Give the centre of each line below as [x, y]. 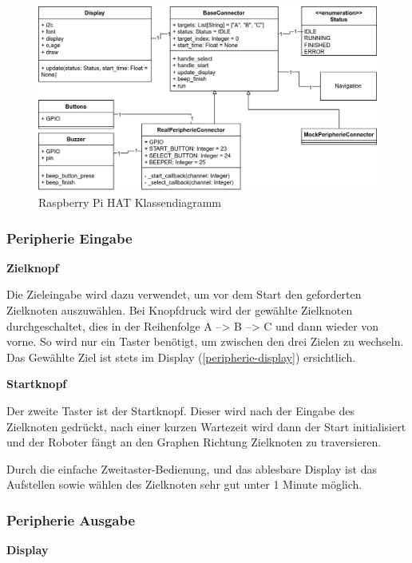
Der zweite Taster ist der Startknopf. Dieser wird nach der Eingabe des [180, 411]
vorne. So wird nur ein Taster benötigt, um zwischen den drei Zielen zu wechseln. [205, 341]
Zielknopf [33, 267]
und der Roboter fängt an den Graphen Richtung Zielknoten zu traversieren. [194, 442]
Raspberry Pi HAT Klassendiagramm [130, 202]
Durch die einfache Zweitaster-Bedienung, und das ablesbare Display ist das [192, 468]
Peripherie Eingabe [69, 238]
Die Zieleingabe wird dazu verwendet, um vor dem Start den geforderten [184, 294]
